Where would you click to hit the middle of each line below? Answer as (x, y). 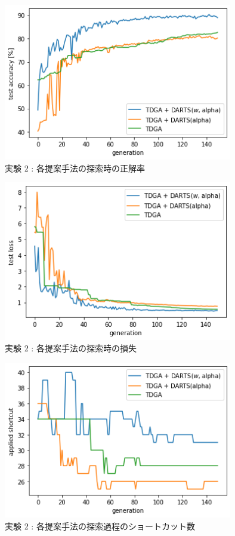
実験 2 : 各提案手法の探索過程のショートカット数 (100, 526)
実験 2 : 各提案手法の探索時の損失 (71, 348)
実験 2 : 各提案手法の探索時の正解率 (75, 168)
